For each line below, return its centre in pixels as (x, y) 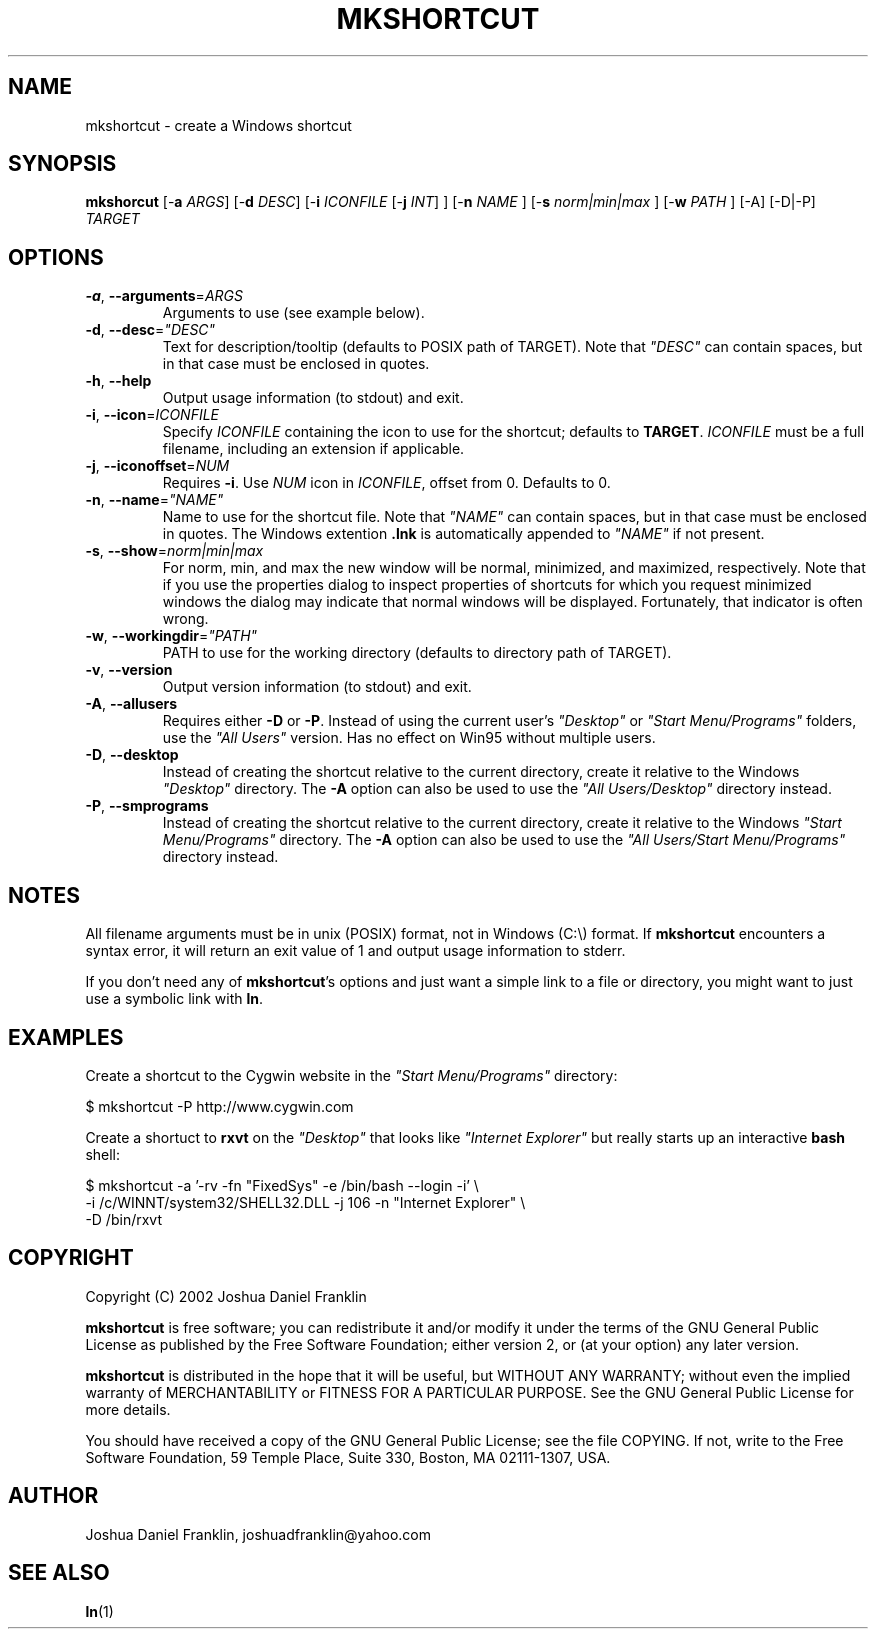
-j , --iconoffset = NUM (157, 466)
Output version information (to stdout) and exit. (317, 687)
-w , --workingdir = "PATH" (171, 636)
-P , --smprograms (147, 806)
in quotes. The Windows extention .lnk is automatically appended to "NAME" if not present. (463, 534)
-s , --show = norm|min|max (174, 551)
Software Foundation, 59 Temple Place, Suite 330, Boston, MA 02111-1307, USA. (348, 1457)
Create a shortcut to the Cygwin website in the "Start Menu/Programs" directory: (351, 1075)
